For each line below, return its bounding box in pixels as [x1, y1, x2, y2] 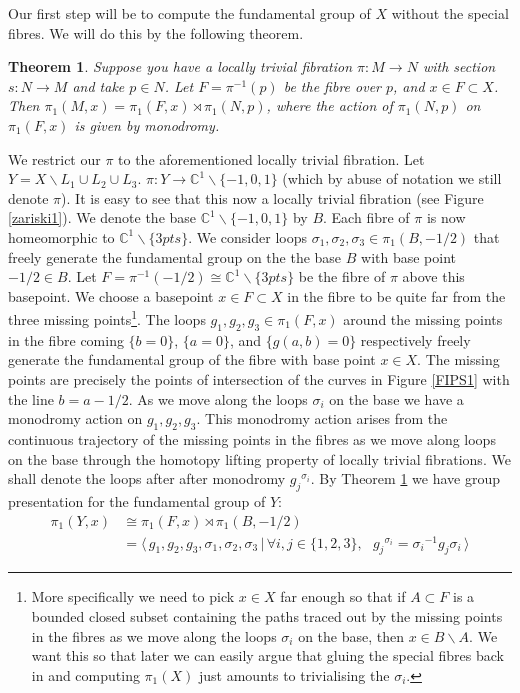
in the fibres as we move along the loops [31, 625, 277, 646]
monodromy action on [8, 408, 143, 429]
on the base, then [298, 625, 404, 646]
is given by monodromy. [74, 114, 220, 135]
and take [72, 75, 125, 96]
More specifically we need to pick [31, 586, 235, 607]
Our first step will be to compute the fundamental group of [8, 3, 371, 23]
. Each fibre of [323, 207, 410, 228]
